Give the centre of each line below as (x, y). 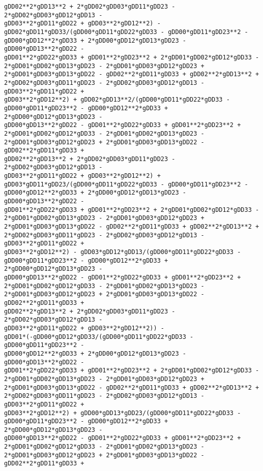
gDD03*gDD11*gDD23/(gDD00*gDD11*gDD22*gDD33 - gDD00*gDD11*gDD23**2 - (126, 184)
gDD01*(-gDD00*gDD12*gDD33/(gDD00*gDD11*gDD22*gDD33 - (99, 337)
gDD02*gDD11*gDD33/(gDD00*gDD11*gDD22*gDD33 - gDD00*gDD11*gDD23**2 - (126, 32)
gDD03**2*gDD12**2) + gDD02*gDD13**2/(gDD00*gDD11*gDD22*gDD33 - (117, 100)
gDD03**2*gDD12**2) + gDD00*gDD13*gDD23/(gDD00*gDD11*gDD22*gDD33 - (123, 413)
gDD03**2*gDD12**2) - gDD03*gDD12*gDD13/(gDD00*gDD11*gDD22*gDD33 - (123, 252)
